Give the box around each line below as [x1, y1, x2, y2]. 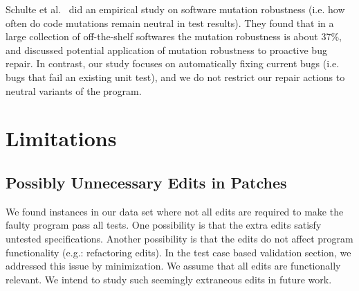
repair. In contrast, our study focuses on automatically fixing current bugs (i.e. [6, 56, 340, 71]
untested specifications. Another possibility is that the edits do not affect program [6, 231, 353, 245]
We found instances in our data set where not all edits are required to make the [6, 204, 344, 218]
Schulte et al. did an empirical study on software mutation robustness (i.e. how [6, 2, 345, 16]
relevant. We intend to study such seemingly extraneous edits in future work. [6, 272, 332, 286]
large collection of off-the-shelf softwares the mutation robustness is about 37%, [6, 29, 342, 44]
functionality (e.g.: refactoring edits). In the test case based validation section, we [6, 245, 351, 259]
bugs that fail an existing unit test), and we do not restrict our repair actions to [6, 69, 345, 84]
